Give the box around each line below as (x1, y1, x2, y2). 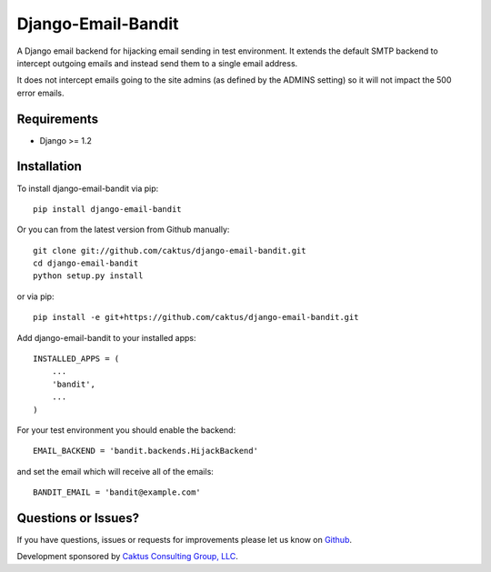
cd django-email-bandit (33, 258, 139, 268)
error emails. (16, 87, 65, 98)
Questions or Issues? (16, 510, 140, 526)
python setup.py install (33, 271, 144, 281)
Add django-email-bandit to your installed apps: (16, 332, 196, 343)
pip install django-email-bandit (33, 204, 182, 214)
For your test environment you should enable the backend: (16, 425, 236, 436)
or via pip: (16, 291, 55, 302)
